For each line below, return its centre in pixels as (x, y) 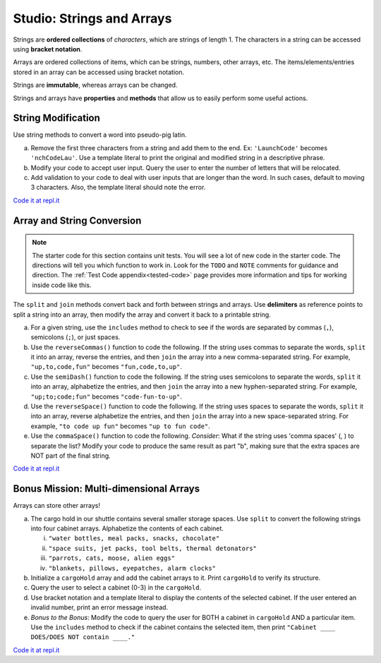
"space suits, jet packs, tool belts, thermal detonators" (153, 548)
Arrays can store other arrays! (57, 506)
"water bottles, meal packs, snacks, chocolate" (134, 539)
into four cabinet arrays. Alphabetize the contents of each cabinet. (127, 528)
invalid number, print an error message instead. (99, 607)
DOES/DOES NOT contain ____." (83, 637)
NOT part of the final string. (71, 456)
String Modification (56, 118)
